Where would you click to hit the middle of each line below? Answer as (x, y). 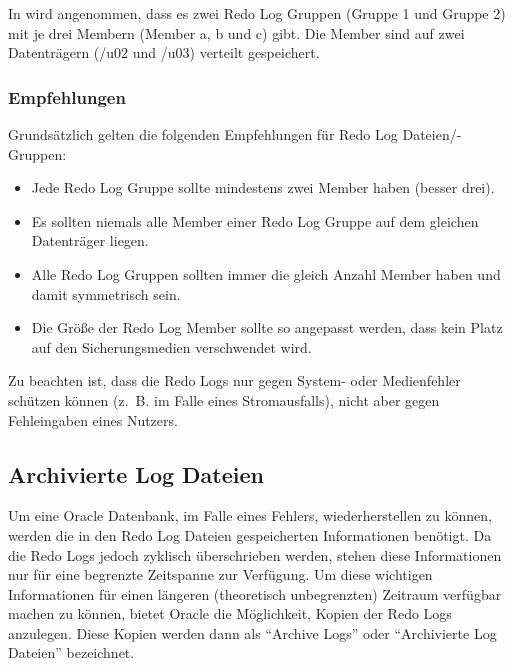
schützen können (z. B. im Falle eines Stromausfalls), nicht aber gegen (224, 399)
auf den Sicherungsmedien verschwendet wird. (171, 346)
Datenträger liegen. (90, 240)
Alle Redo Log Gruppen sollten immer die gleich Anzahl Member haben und (266, 273)
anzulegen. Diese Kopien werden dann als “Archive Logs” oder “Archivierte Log (252, 632)
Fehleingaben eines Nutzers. (93, 419)
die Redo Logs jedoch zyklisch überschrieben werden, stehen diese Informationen (255, 554)
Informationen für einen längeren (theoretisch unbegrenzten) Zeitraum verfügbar (255, 593)
